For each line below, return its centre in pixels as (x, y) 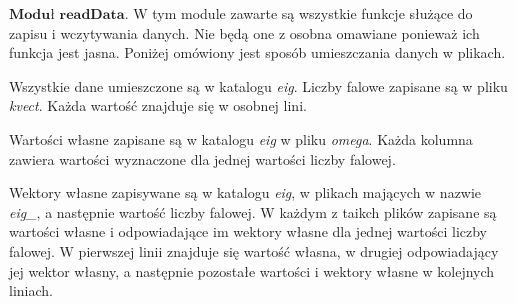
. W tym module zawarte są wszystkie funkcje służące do (298, 13)
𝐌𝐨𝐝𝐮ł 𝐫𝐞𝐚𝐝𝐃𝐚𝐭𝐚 (67, 15)
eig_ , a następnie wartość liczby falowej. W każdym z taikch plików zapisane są (253, 211)
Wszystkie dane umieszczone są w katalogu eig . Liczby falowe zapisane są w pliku (258, 85)
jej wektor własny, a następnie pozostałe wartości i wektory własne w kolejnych (252, 270)
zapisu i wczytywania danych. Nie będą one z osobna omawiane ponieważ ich (244, 32)
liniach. (31, 290)
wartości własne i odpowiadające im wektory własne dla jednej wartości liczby (248, 231)
